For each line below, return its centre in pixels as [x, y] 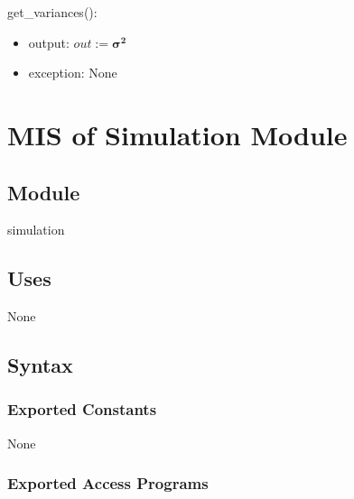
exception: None [73, 73]
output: [49, 42]
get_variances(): [52, 12]
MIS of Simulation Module [177, 134]
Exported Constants [82, 409]
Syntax [40, 365]
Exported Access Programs [108, 483]
